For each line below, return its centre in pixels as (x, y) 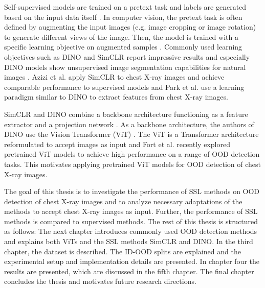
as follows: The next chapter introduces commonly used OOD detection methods (131, 231)
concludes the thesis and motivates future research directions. (100, 281)
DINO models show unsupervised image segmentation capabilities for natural (125, 67)
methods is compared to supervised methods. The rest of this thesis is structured (131, 221)
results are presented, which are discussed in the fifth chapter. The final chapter (129, 271)
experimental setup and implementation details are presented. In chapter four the (132, 261)
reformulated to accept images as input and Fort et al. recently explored (117, 144)
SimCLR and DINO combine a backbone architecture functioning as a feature (126, 114)
